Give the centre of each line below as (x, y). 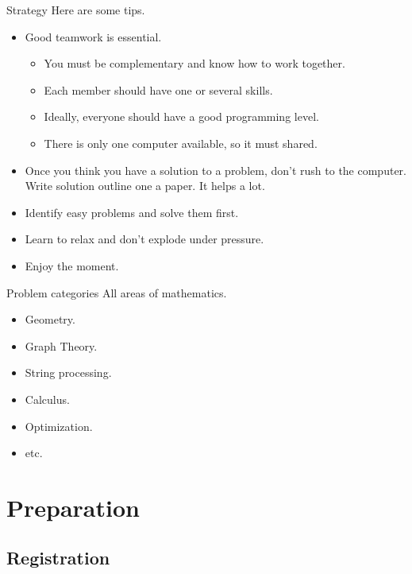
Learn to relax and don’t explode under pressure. (144, 239)
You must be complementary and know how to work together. (194, 63)
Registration (58, 558)
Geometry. (50, 319)
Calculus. (47, 399)
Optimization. (59, 426)
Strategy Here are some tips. (76, 10)
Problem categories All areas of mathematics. (117, 292)
